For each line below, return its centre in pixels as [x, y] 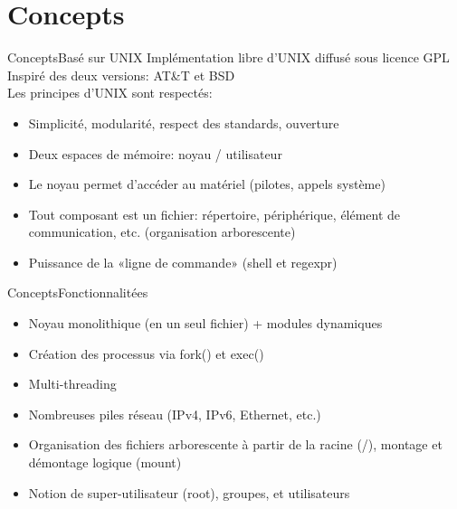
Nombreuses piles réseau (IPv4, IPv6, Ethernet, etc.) [175, 414]
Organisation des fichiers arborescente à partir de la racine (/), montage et [235, 444]
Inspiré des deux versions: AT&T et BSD [121, 75]
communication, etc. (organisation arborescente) [162, 232]
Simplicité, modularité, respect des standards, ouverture [184, 123]
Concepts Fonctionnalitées [78, 292]
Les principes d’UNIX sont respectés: [110, 93]
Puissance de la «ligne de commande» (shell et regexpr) [183, 262]
